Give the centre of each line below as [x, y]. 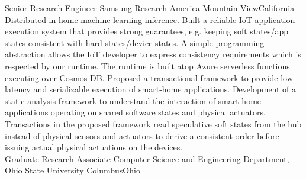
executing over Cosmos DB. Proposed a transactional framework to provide [141, 77]
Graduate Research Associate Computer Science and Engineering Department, [147, 158]
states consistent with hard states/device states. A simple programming [135, 42]
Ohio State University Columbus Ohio [73, 170]
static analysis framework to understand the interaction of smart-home [133, 100]
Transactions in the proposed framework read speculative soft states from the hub [153, 123]
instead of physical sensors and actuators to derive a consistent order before [142, 135]
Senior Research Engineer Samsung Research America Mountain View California [150, 8]
